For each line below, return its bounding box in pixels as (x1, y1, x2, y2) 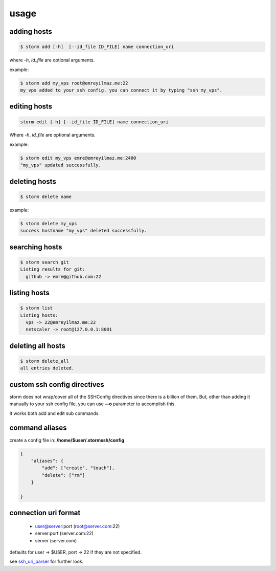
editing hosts (9, 102, 53, 111)
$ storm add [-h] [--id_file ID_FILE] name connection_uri (20, 44, 174, 50)
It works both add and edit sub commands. (9, 410, 100, 416)
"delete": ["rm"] (41, 472, 85, 478)
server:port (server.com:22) (35, 530, 94, 537)
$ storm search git (20, 259, 69, 265)
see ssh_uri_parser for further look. (9, 558, 84, 565)
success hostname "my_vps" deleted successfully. (20, 228, 147, 234)
